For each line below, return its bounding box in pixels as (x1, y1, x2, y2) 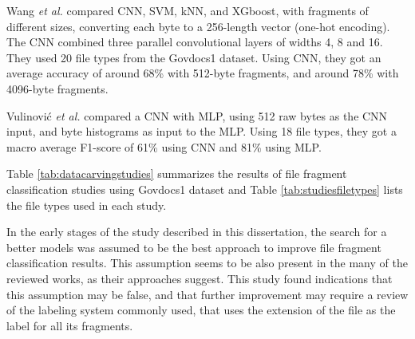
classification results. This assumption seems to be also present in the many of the (6, 254, 408, 271)
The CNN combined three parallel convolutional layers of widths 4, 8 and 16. (6, 34, 383, 50)
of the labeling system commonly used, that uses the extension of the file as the (6, 302, 396, 318)
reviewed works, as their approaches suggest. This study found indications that (6, 270, 393, 286)
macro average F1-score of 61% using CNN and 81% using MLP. (6, 138, 322, 155)
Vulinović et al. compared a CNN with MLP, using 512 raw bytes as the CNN (6, 107, 388, 124)
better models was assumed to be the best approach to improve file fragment (6, 238, 381, 255)
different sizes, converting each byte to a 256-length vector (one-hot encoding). (6, 18, 390, 34)
